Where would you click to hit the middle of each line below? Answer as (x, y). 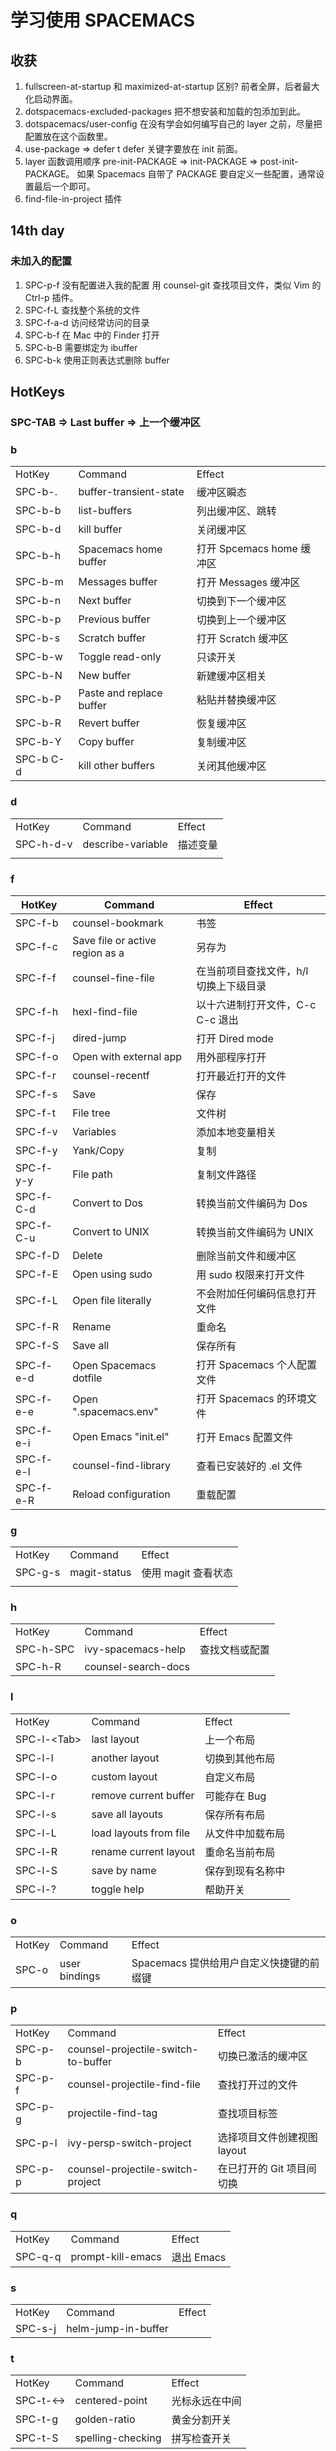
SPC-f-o (37, 1056)
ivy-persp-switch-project (129, 2143)
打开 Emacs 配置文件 (244, 1437)
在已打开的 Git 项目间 (267, 2169)
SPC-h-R (38, 1667)
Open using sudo (112, 1274)
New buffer (105, 676)
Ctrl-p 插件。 (51, 297)
